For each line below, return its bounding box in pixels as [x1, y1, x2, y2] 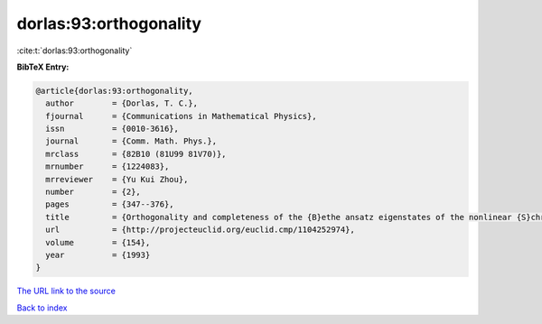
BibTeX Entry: [16, 61, 70, 72]
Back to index [16, 302, 68, 313]
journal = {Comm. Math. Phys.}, [45, 136, 217, 146]
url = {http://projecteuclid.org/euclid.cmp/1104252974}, [45, 225, 356, 235]
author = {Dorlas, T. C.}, [45, 98, 199, 108]
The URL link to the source [16, 285, 117, 297]
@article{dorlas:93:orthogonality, [35, 86, 193, 96]
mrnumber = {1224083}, [45, 162, 170, 171]
